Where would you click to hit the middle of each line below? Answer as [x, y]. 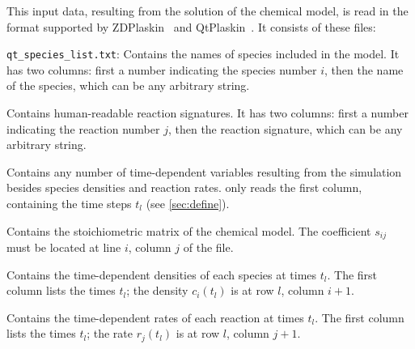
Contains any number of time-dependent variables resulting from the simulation [204, 171]
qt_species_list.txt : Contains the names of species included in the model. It [203, 54]
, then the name [364, 69]
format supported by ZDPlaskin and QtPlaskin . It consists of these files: [191, 26]
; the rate [110, 333]
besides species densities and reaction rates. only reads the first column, [184, 187]
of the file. [208, 247]
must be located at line [64, 247]
